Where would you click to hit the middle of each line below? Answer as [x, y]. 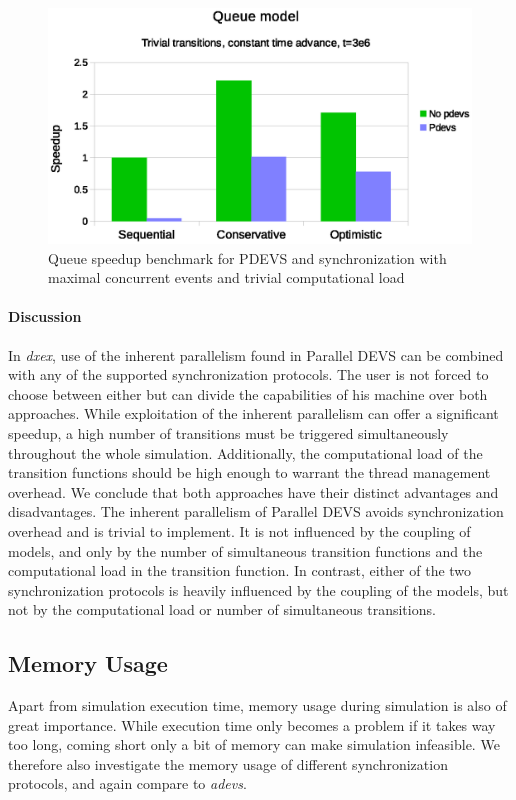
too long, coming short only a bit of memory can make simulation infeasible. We [254, 744]
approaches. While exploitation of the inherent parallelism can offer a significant [253, 413]
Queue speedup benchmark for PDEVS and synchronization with [247, 257]
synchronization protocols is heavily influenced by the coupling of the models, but [258, 589]
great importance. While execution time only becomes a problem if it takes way [252, 724]
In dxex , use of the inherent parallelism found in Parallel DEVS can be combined [256, 354]
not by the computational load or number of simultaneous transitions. [222, 609]
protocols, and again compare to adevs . [127, 783]
